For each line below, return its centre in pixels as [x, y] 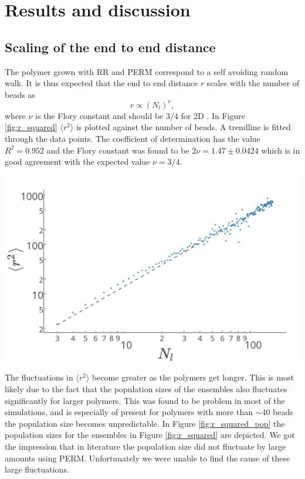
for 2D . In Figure [213, 115]
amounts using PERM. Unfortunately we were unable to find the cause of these [148, 458]
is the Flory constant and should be [99, 115]
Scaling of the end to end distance [110, 47]
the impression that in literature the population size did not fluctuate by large [145, 446]
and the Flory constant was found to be [118, 150]
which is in [281, 150]
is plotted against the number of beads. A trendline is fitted [183, 127]
